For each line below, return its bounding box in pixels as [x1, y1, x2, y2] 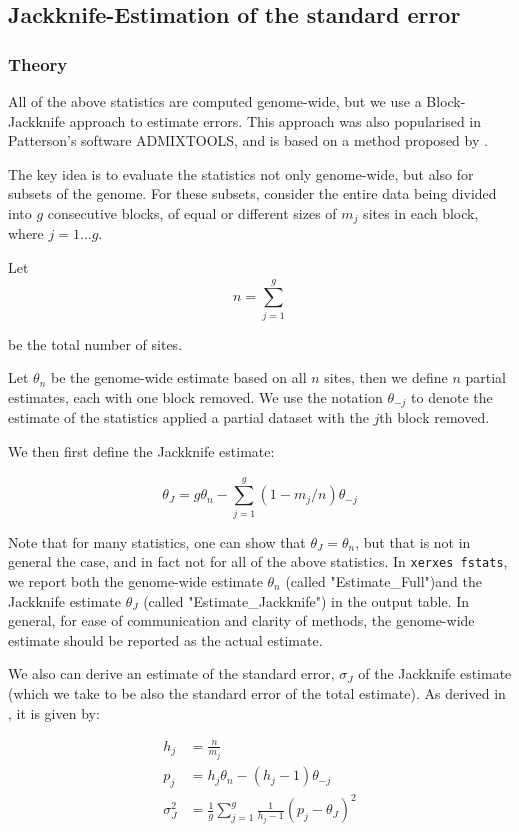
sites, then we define [324, 367, 448, 388]
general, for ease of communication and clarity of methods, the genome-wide [8, 610, 475, 631]
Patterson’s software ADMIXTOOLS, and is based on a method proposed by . [8, 130, 488, 151]
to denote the [411, 386, 493, 407]
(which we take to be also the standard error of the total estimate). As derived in [8, 682, 506, 703]
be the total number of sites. [8, 333, 183, 354]
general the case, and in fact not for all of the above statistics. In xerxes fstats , [8, 551, 508, 572]
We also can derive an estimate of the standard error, [8, 663, 335, 684]
